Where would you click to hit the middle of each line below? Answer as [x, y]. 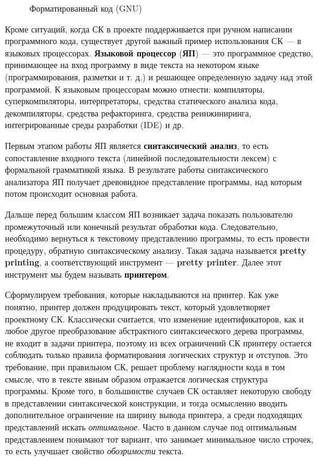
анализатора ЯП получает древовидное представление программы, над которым [153, 181]
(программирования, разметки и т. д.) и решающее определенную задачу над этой [159, 76]
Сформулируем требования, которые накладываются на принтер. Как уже [142, 295]
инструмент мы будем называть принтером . [87, 274]
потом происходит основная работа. [71, 193]
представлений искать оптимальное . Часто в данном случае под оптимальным [151, 427]
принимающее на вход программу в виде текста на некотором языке [132, 65]
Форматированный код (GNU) [86, 8]
